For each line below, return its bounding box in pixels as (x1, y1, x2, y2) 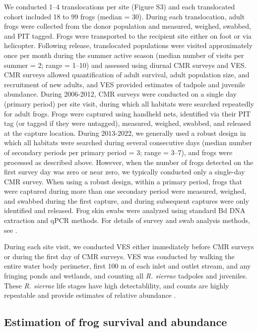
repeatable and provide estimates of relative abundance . (4, 290, 176, 300)
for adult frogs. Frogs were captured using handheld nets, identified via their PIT (4, 108, 251, 118)
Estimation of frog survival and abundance (4, 314, 227, 330)
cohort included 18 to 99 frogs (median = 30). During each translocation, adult (4, 11, 245, 21)
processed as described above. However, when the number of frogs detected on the (4, 157, 254, 167)
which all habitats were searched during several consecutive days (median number (4, 137, 252, 148)
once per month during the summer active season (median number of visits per (4, 50, 244, 60)
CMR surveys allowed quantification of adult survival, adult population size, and (4, 69, 250, 80)
